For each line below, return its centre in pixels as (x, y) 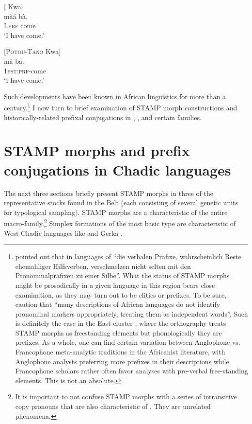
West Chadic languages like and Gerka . (63, 233)
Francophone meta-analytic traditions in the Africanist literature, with (120, 352)
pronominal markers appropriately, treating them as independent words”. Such (132, 313)
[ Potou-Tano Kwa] (32, 51)
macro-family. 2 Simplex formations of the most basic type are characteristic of (120, 222)
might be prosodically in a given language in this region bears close (115, 285)
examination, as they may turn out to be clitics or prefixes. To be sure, (121, 294)
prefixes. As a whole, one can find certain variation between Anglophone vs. (128, 342)
